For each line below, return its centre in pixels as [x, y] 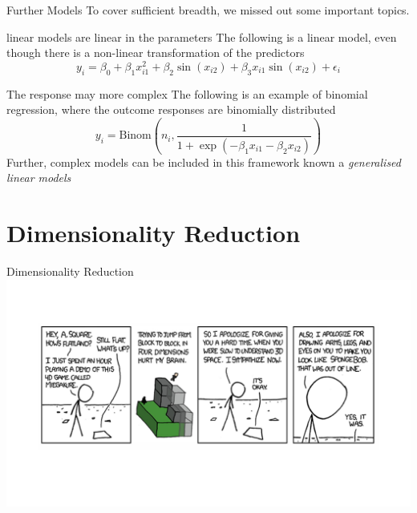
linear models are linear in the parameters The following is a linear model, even [202, 36]
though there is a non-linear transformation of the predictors [156, 53]
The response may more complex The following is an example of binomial [187, 93]
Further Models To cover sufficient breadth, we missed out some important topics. [208, 10]
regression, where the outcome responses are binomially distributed [171, 109]
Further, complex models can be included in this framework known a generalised [204, 162]
